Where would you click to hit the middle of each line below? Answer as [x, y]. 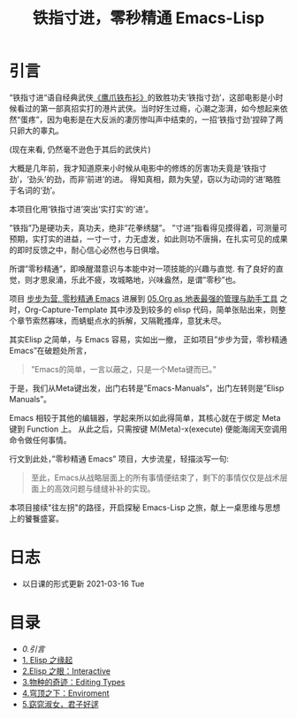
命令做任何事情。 [40, 439]
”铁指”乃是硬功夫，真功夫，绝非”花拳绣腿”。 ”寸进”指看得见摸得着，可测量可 [148, 227]
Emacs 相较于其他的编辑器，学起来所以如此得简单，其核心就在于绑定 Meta [145, 417]
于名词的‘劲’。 [34, 190]
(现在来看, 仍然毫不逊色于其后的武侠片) [80, 149]
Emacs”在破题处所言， [50, 350]
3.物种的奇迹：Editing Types [73, 682]
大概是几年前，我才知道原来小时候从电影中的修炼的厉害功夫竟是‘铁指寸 [138, 168]
